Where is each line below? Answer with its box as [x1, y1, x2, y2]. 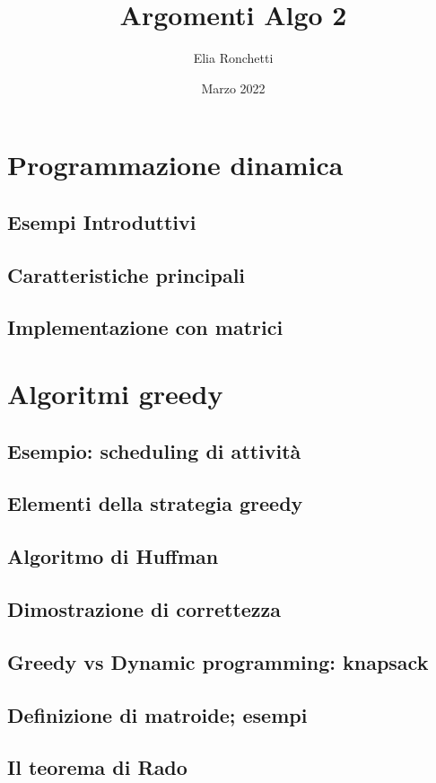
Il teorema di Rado [7, 753, 187, 781]
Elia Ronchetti [193, 48, 274, 67]
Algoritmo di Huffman [7, 542, 219, 570]
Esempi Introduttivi [7, 207, 196, 235]
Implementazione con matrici [7, 313, 283, 341]
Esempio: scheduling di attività [7, 436, 301, 464]
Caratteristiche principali [7, 260, 246, 288]
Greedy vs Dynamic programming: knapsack [7, 647, 429, 675]
